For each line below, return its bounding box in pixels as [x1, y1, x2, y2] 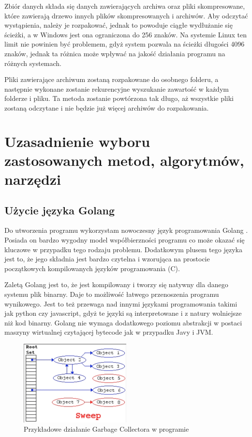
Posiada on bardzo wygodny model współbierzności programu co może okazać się [4, 235, 245, 245]
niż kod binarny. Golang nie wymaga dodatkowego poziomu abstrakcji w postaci [4, 317, 242, 327]
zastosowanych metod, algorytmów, [4, 150, 244, 170]
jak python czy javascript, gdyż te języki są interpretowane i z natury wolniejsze [4, 308, 242, 318]
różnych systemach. [4, 58, 62, 68]
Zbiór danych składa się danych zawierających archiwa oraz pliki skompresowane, [4, 1, 245, 11]
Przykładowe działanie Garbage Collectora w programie [24, 424, 189, 434]
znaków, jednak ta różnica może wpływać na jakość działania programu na [4, 48, 225, 58]
